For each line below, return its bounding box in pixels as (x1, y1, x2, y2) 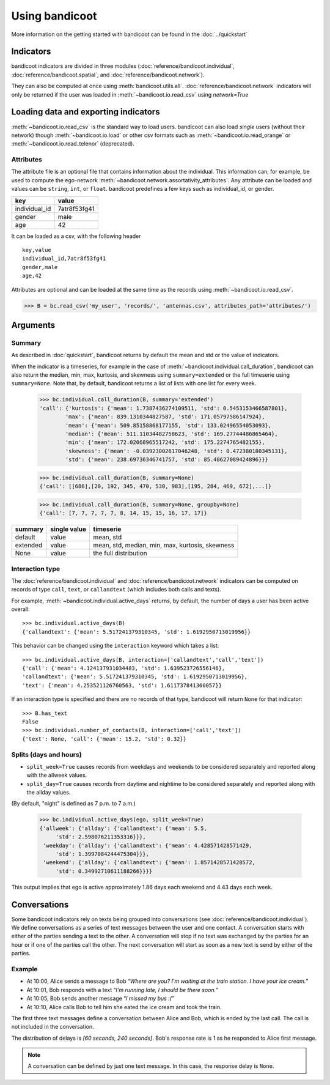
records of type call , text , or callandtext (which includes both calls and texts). (11, 586, 221, 593)
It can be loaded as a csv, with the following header (11, 232, 141, 240)
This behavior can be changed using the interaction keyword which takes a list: (11, 642, 219, 650)
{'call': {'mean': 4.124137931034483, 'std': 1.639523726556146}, (22, 665, 226, 672)
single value (50, 525, 87, 533)
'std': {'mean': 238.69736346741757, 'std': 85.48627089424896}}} (65, 456, 269, 463)
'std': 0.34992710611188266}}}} (55, 867, 153, 875)
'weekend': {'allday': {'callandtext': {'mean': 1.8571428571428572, (43, 859, 256, 866)
